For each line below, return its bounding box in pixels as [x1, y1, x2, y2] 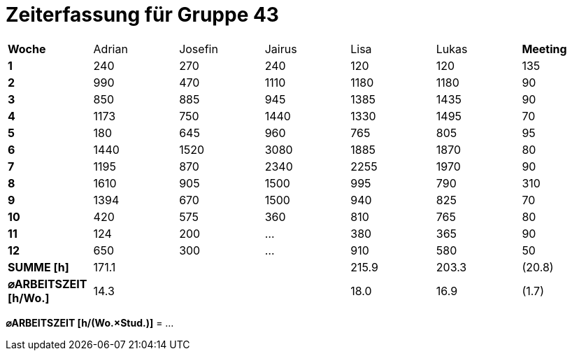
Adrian [93, 41, 128, 56]
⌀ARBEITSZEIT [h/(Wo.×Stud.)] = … [6, 316, 174, 329]
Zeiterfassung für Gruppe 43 [6, 3, 279, 27]
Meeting [522, 41, 567, 56]
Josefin [179, 41, 218, 56]
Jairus [264, 41, 297, 56]
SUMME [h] [8, 259, 69, 274]
